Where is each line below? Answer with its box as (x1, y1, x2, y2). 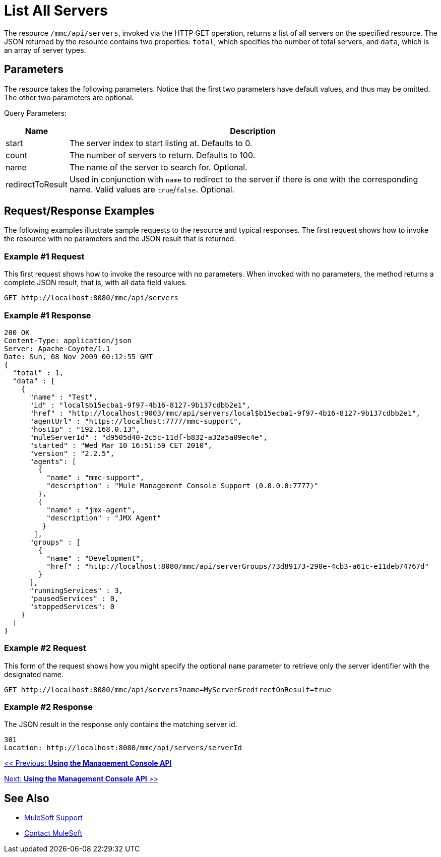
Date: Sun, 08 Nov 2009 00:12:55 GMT (4, 352, 153, 361)
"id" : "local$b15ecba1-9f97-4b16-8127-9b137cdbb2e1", (29, 401, 250, 409)
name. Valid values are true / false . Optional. (70, 184, 235, 194)
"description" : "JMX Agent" (46, 513, 161, 522)
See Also (4, 792, 49, 805)
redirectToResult (6, 179, 68, 189)
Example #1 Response (4, 310, 91, 320)
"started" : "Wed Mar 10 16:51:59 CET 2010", (29, 441, 213, 449)
